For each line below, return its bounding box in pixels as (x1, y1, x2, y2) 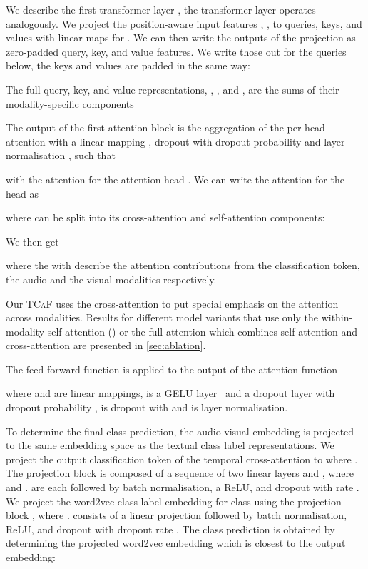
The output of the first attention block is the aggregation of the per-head (6, 120, 325, 135)
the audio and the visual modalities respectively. (6, 271, 217, 286)
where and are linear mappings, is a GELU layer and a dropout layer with (6, 386, 335, 401)
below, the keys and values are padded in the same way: (6, 58, 250, 73)
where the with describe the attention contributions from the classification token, (6, 258, 360, 273)
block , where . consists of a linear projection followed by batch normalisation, (6, 508, 347, 523)
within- (321, 310, 353, 325)
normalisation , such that (6, 148, 116, 163)
